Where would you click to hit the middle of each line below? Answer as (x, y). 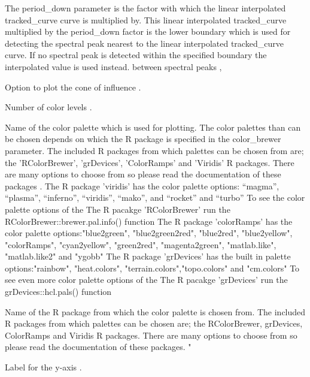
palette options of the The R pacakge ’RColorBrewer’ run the (118, 209)
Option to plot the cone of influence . (73, 87)
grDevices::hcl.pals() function (58, 292)
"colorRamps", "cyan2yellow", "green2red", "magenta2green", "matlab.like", (141, 244)
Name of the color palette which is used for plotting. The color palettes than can (153, 127)
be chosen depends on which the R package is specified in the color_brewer (143, 139)
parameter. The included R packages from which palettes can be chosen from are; (154, 150)
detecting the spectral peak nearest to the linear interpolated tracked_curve (144, 43)
